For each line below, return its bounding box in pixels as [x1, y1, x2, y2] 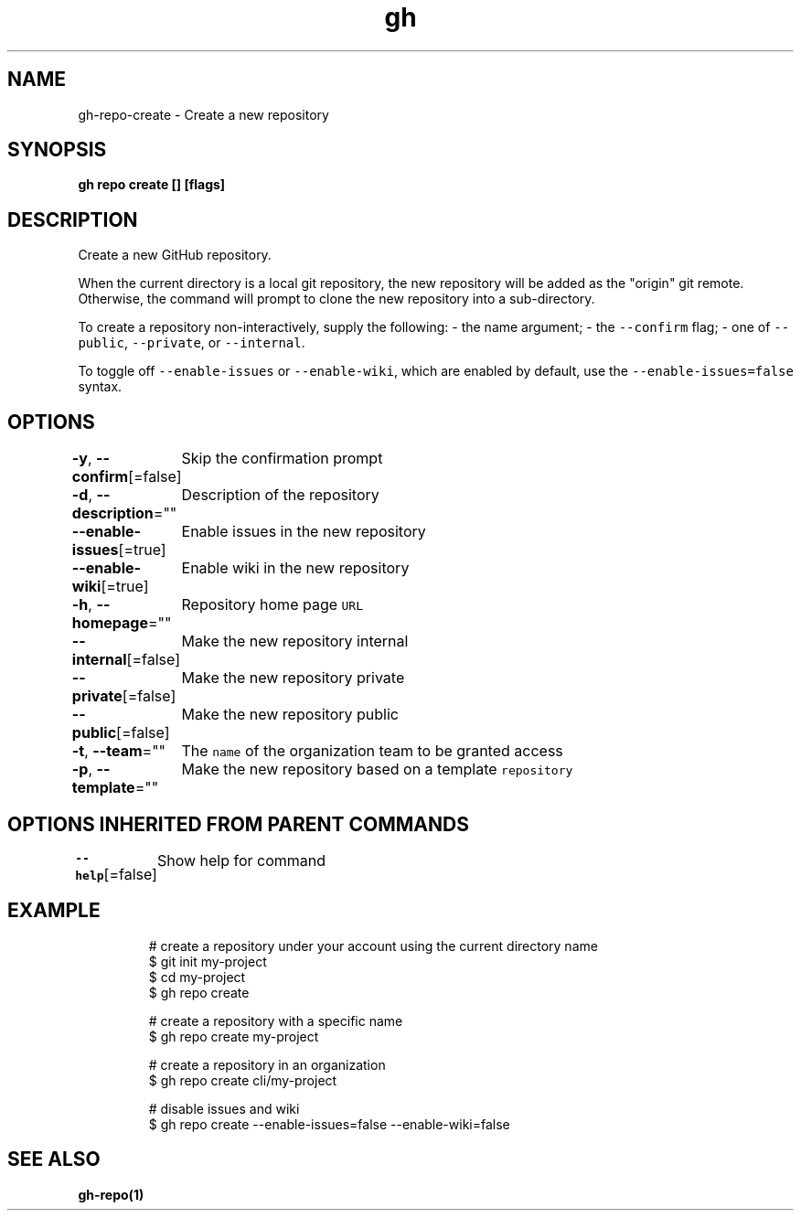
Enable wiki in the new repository [181, 559, 410, 578]
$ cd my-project [148, 968, 246, 985]
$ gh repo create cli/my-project [148, 1072, 337, 1088]
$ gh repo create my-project [148, 1028, 319, 1044]
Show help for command [156, 850, 326, 870]
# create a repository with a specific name [148, 1012, 403, 1029]
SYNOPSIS [7, 138, 107, 162]
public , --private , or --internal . [78, 335, 305, 351]
